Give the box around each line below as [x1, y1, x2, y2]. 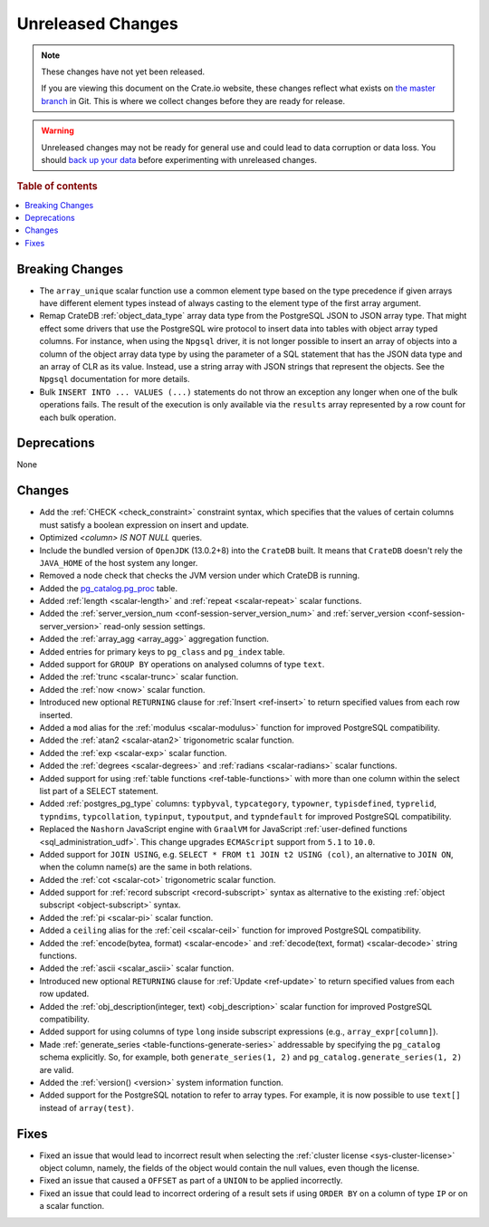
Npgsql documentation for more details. [39, 374, 190, 385]
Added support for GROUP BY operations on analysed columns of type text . [39, 659, 325, 670]
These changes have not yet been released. [41, 66, 206, 77]
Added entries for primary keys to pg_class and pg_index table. [39, 646, 285, 657]
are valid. [39, 1064, 74, 1075]
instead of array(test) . [39, 1102, 135, 1113]
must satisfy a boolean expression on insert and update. [39, 519, 249, 530]
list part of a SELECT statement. [39, 785, 158, 796]
